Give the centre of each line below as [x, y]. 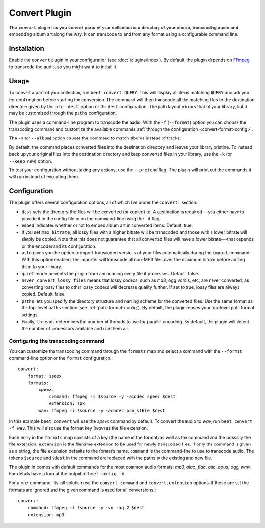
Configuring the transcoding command [56, 341]
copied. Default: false [43, 294]
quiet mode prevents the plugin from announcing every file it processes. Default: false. [110, 274]
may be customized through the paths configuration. [63, 113]
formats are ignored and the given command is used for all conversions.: [82, 490]
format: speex [45, 376]
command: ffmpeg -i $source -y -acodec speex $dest [112, 396]
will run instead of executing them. [44, 177]
